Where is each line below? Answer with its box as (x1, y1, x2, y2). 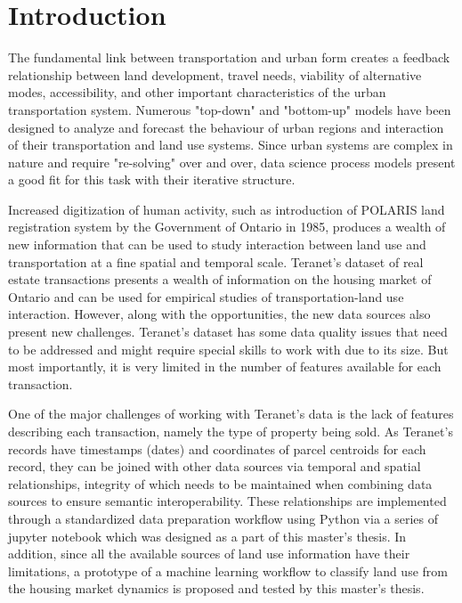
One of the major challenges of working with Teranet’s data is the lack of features (8, 404, 454, 423)
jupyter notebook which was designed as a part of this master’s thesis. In (8, 526, 407, 545)
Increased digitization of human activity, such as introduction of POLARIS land (8, 200, 445, 218)
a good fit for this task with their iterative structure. (8, 170, 296, 189)
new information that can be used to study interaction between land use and (8, 235, 426, 254)
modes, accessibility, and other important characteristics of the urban (8, 83, 386, 102)
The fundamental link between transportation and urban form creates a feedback (8, 48, 450, 67)
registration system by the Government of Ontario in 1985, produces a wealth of (8, 217, 446, 236)
